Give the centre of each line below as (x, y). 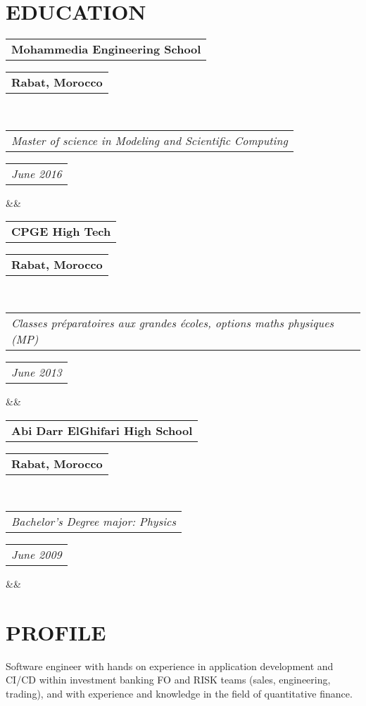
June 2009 (37, 555)
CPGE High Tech (61, 232)
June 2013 (37, 372)
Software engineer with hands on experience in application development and (170, 666)
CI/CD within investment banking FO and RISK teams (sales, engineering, (168, 680)
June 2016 (37, 173)
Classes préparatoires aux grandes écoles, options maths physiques (173, 322)
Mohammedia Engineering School (106, 49)
